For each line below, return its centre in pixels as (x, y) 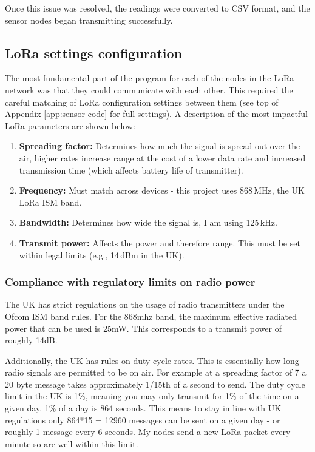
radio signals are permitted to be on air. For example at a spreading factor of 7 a (156, 372)
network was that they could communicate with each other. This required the (149, 89)
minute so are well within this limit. (72, 443)
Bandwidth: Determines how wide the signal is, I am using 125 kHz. (148, 222)
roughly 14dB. (31, 340)
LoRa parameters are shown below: (70, 125)
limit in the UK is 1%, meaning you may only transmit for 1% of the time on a (152, 396)
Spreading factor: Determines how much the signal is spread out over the (160, 146)
